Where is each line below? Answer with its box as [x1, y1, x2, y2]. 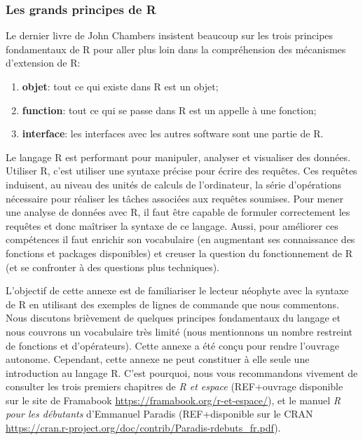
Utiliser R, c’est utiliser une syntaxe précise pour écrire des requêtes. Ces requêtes [6, 163, 357, 178]
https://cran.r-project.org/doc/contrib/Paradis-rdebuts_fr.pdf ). [6, 420, 281, 435]
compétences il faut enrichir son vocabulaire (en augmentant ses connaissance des [6, 232, 355, 247]
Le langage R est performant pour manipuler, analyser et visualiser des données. [6, 149, 350, 164]
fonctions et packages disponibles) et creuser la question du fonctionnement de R [6, 245, 352, 260]
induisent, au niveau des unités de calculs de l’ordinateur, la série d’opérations [6, 177, 341, 191]
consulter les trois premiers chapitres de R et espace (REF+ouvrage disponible [6, 379, 343, 394]
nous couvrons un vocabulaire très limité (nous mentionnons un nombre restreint [6, 324, 352, 338]
